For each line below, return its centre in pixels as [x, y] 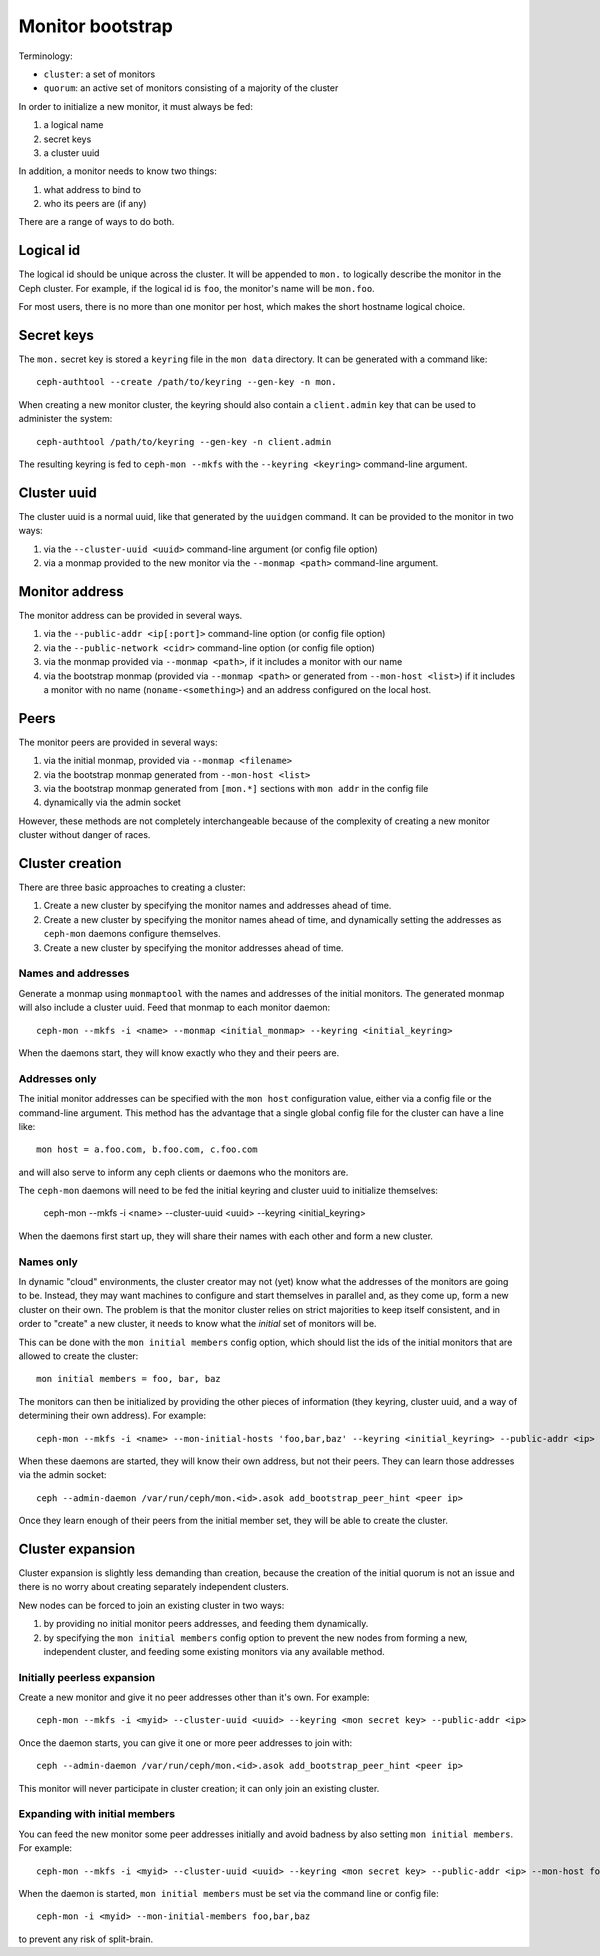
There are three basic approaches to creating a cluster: [132, 887]
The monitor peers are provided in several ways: [118, 742]
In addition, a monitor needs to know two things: [117, 171]
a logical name [73, 125]
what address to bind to [92, 189]
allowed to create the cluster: [78, 1356]
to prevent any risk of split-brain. [86, 1939]
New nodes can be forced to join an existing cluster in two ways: [151, 1605]
